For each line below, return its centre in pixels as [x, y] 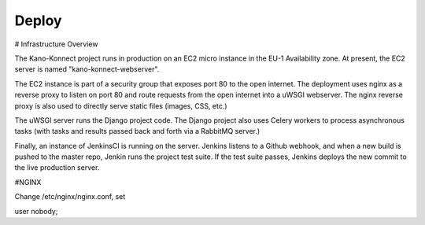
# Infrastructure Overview [56, 44]
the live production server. [57, 168]
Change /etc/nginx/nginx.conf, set [70, 197]
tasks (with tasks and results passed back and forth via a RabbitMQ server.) [137, 131]
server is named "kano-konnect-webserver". [87, 69]
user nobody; [36, 211]
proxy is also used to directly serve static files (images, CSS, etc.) [121, 105]
